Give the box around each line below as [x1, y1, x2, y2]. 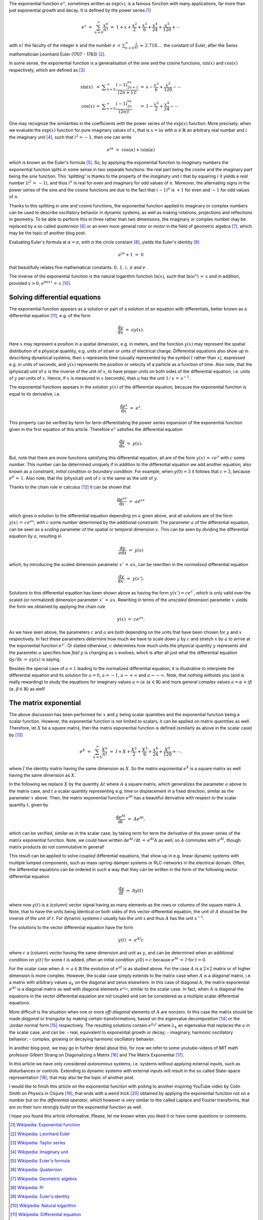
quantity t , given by [9, 802, 49, 808]
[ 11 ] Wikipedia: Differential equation [10, 1212, 81, 1218]
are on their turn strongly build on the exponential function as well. [9, 1104, 143, 1110]
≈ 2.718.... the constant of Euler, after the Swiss [139, 42, 238, 48]
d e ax [117, 496, 127, 502]
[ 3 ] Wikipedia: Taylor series [10, 1140, 66, 1146]
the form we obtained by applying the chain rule [9, 604, 106, 610]
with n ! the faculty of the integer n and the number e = [9, 42, 121, 48]
